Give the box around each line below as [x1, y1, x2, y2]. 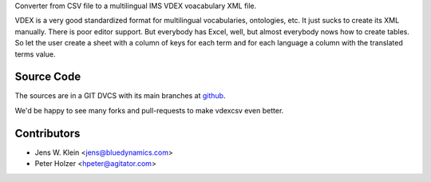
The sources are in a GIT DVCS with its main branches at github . [14, 91, 226, 101]
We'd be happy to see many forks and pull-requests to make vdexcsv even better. [14, 105, 284, 115]
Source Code [14, 70, 81, 84]
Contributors [14, 126, 81, 140]
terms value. [14, 49, 56, 59]
